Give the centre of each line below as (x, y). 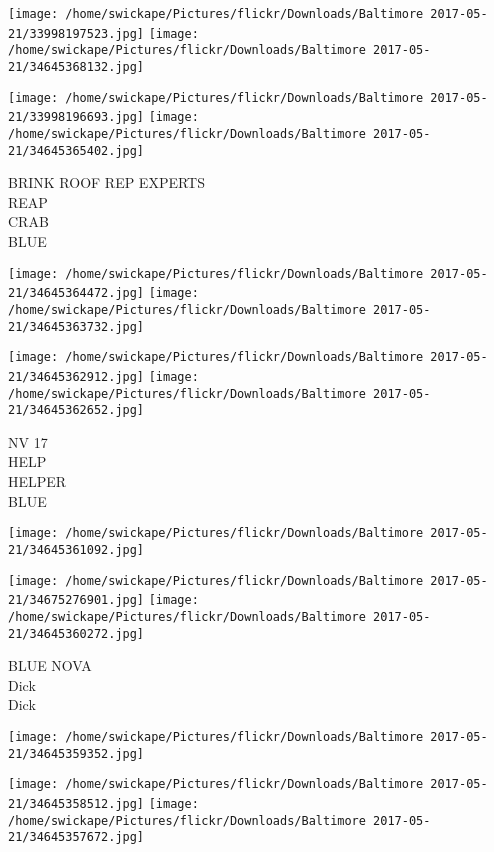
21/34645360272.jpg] (76, 633)
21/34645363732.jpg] (76, 326)
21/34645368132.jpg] (76, 66)
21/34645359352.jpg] (76, 753)
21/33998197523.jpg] (76, 33)
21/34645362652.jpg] (76, 410)
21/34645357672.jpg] (76, 837)
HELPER (37, 481)
